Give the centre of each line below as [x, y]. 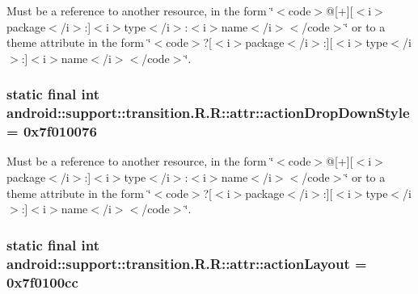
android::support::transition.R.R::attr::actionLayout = [187, 263]
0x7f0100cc [42, 281]
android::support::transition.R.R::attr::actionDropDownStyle [208, 113]
